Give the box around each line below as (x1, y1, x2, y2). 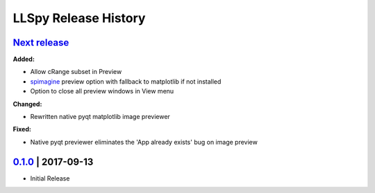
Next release (12, 37, 69, 48)
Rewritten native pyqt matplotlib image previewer (30, 113, 170, 121)
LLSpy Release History (12, 10, 146, 26)
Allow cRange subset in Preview (30, 68, 122, 76)
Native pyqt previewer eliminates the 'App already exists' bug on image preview (30, 138, 258, 146)
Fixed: (12, 125, 31, 134)
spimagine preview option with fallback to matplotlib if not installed (30, 77, 222, 86)
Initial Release (30, 174, 70, 183)
